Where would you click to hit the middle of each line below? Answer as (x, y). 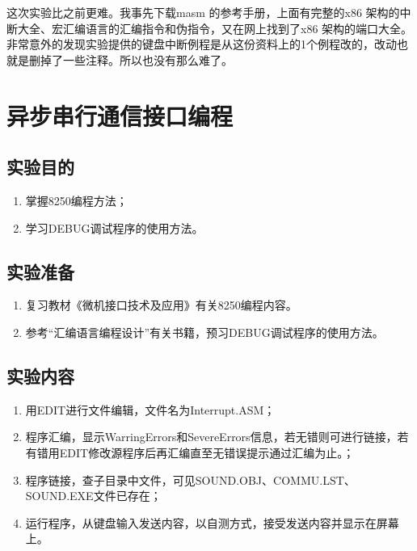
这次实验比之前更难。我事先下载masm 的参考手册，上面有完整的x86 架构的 (203, 12)
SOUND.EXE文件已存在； (93, 496)
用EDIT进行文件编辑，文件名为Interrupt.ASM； (150, 409)
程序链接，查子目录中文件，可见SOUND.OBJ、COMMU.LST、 (190, 479)
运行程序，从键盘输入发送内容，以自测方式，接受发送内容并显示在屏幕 (212, 522)
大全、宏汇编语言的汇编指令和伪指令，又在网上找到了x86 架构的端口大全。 (215, 28)
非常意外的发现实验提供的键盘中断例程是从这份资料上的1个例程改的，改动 (202, 44)
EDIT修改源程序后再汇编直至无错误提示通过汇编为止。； (207, 452)
